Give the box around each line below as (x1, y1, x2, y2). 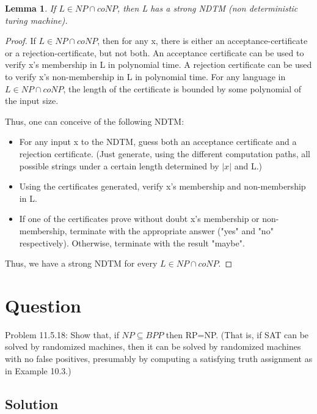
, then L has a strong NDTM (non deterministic (117, 2, 298, 14)
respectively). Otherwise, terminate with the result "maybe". (19, 236, 245, 249)
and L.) (234, 159, 262, 172)
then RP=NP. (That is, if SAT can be (166, 328, 309, 341)
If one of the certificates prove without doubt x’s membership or (19, 212, 260, 225)
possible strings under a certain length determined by (19, 159, 219, 172)
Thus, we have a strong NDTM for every (5, 257, 158, 270)
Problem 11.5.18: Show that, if (5, 328, 119, 341)
